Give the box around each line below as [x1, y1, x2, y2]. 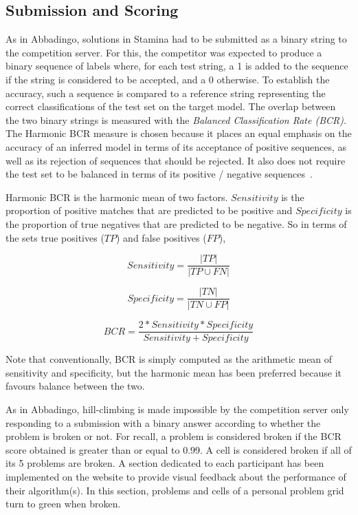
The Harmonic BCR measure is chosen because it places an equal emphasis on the [5, 126, 352, 140]
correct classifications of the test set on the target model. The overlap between [5, 99, 336, 114]
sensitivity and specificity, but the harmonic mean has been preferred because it [5, 365, 342, 379]
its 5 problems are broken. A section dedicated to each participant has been [5, 456, 324, 470]
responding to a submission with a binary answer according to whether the [5, 415, 321, 430]
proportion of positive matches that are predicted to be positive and [5, 203, 293, 218]
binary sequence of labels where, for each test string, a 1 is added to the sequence [5, 59, 348, 73]
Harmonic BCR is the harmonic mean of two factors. [5, 189, 228, 204]
